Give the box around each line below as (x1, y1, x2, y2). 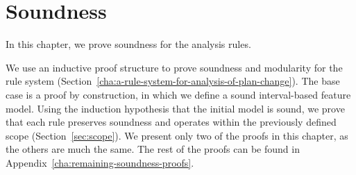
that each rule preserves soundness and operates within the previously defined (6, 115, 337, 129)
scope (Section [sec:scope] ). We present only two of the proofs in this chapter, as (6, 128, 348, 142)
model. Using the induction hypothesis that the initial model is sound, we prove (6, 101, 345, 115)
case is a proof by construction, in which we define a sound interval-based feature (6, 87, 351, 101)
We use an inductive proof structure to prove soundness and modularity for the (6, 60, 343, 74)
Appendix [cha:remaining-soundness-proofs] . (6, 155, 194, 169)
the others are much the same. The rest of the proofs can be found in (6, 142, 300, 156)
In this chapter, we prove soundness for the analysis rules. (6, 37, 251, 51)
